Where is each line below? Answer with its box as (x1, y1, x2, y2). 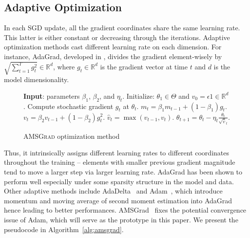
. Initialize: (122, 90, 154, 101)
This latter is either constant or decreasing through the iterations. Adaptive (4, 32, 230, 42)
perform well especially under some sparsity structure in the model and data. (4, 176, 234, 186)
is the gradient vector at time (100, 61, 188, 71)
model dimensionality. (4, 74, 69, 85)
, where (53, 61, 75, 71)
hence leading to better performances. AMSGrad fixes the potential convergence (4, 205, 247, 215)
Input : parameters (23, 90, 80, 101)
